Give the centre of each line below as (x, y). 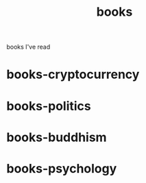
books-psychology (62, 168)
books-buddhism (57, 137)
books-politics (49, 106)
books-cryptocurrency (73, 74)
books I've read (28, 47)
